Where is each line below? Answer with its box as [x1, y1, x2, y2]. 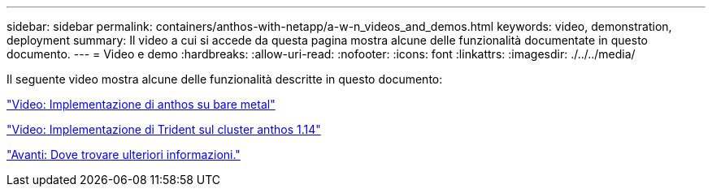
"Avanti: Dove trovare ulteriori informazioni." [7, 148, 241, 161]
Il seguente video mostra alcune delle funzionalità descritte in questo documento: [7, 72, 443, 86]
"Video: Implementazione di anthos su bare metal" [7, 97, 276, 111]
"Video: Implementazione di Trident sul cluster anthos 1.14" [7, 122, 321, 136]
